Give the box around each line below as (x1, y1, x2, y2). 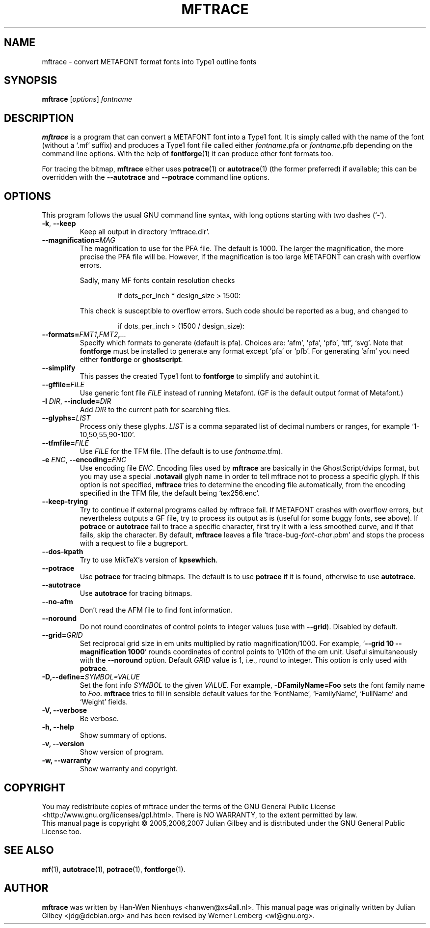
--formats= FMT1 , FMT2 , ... (42, 330, 127, 339)
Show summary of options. (80, 731, 167, 740)
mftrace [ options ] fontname (42, 95, 132, 104)
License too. (42, 827, 81, 836)
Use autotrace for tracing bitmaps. (80, 589, 192, 598)
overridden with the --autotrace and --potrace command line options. (42, 173, 269, 182)
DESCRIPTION (4, 112, 74, 124)
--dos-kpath (42, 547, 83, 556)
